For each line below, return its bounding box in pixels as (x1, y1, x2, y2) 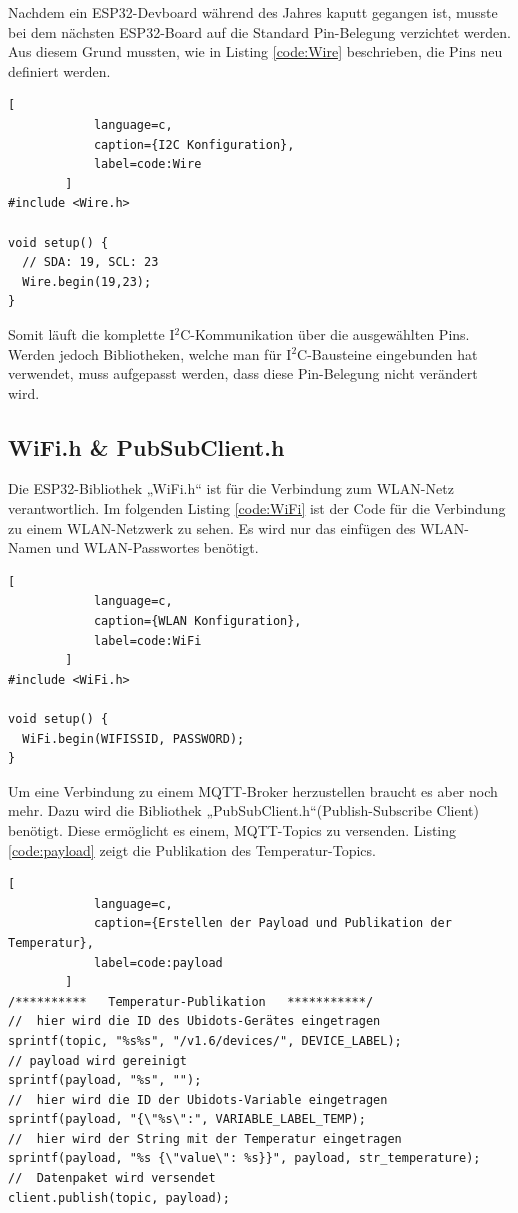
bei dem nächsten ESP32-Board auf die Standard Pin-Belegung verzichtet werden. (8, 21, 511, 42)
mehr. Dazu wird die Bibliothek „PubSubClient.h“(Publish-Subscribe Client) (8, 800, 479, 821)
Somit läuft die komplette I (8, 323, 175, 344)
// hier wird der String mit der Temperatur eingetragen (8, 1131, 402, 1146)
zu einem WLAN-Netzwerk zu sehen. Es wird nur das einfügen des (8, 517, 416, 538)
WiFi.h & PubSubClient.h (8, 431, 285, 462)
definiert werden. (8, 60, 111, 81)
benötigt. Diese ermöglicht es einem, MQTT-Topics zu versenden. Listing (8, 819, 457, 840)
